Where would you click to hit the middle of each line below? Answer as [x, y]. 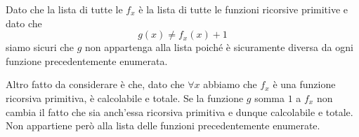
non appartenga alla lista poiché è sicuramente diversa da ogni [219, 47]
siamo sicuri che [40, 47]
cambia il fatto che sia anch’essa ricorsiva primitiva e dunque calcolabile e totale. [179, 111]
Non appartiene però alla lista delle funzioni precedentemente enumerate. [163, 125]
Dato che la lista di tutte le [64, 9]
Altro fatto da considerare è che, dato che [95, 84]
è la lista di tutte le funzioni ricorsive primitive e [243, 9]
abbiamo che [230, 84]
